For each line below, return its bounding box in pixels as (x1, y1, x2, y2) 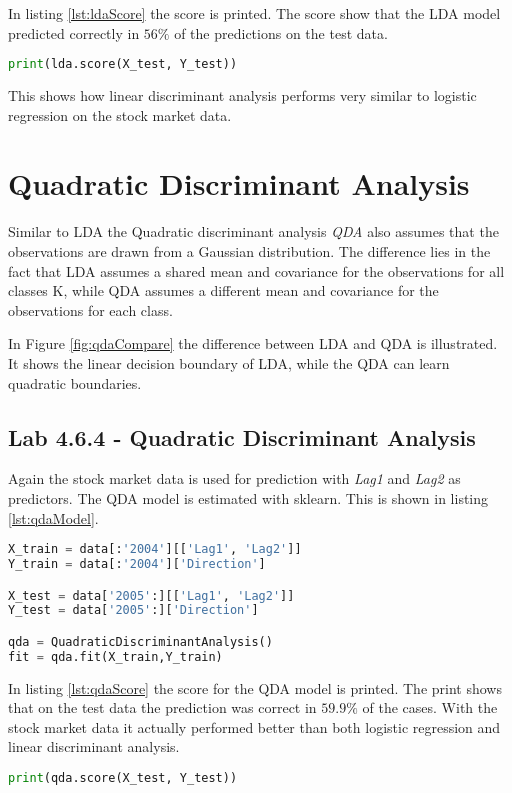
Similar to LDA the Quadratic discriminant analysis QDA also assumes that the (8, 221, 499, 242)
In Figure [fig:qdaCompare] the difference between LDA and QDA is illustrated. (8, 333, 498, 354)
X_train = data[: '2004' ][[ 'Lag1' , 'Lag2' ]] (8, 542, 302, 557)
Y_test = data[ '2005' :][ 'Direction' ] (8, 603, 259, 618)
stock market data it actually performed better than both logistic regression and (8, 716, 501, 737)
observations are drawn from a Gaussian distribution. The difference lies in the (8, 240, 491, 261)
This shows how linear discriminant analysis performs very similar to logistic (8, 85, 477, 106)
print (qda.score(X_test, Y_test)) (8, 771, 238, 786)
